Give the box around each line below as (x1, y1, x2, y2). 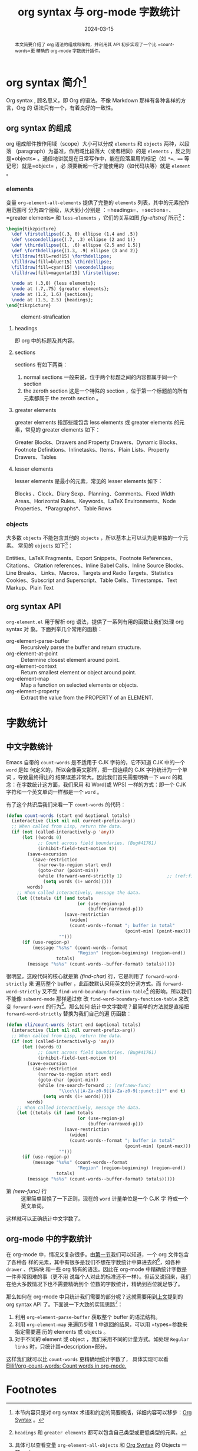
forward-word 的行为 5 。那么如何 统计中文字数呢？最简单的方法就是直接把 (12, 1002, 190, 1010)
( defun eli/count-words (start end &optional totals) (6, 1022, 141, 1028)
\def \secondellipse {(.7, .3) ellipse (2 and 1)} (11, 237, 136, 243)
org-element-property (6, 687, 60, 694)
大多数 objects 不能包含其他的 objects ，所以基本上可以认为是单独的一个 (6, 534, 183, 542)
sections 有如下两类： (14, 361, 68, 368)
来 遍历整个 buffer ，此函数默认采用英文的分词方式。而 (28, 980, 161, 987)
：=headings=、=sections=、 (101, 206, 174, 213)
